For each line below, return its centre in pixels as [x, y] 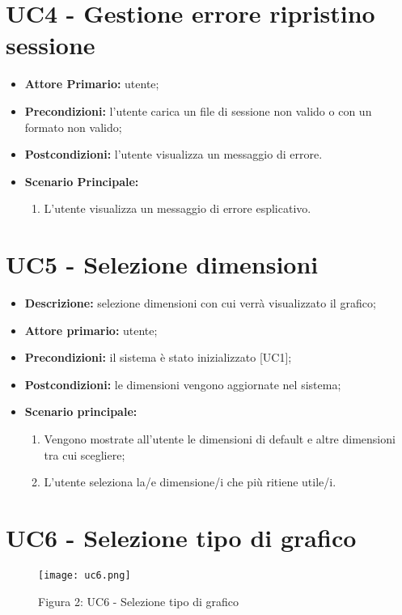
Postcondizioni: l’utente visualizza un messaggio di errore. [173, 154]
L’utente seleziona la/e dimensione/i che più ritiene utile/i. [190, 482]
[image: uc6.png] [85, 575]
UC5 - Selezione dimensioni [162, 264]
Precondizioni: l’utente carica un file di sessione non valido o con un [198, 110]
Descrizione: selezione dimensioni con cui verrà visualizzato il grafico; [200, 303]
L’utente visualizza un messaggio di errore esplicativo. [178, 208]
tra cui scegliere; [85, 454]
